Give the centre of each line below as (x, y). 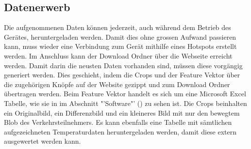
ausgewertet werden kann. (42, 141)
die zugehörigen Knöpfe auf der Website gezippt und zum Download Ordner (117, 84)
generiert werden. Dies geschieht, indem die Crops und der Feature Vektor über (122, 75)
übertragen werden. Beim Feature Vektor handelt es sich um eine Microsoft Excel (125, 94)
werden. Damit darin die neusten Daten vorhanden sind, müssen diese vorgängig (123, 65)
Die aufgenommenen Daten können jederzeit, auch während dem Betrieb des (117, 27)
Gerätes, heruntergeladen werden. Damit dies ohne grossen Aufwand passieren (120, 37)
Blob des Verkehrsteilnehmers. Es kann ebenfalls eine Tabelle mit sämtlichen (118, 122)
